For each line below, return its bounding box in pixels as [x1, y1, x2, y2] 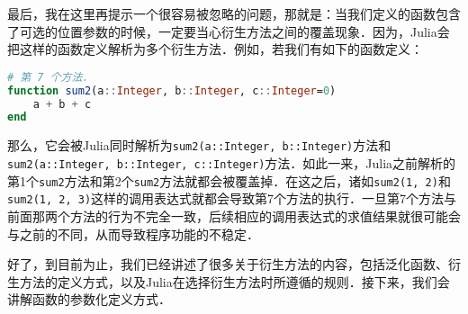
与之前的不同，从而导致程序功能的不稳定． [7, 224, 259, 243]
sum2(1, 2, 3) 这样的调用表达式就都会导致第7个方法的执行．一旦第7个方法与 [7, 189, 457, 208]
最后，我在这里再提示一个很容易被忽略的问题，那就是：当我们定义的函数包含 [7, 4, 461, 22]
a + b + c [32, 97, 92, 111]
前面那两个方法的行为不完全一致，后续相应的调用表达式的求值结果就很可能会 [7, 206, 461, 225]
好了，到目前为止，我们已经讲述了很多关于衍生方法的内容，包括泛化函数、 [7, 255, 448, 274]
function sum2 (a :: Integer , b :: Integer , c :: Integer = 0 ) [7, 84, 337, 97]
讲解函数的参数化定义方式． [7, 290, 171, 309]
